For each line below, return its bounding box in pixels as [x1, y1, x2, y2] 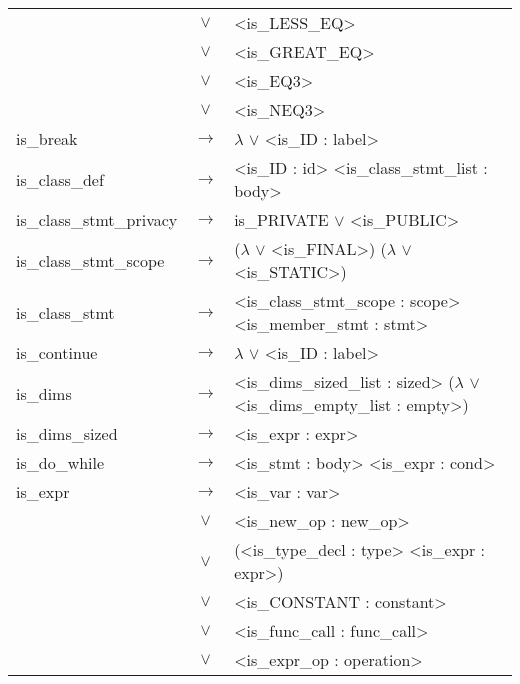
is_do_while [16, 451, 105, 474]
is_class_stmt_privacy [16, 208, 178, 231]
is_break [16, 127, 78, 150]
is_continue [16, 341, 98, 364]
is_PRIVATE [234, 208, 329, 231]
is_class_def [16, 167, 104, 191]
